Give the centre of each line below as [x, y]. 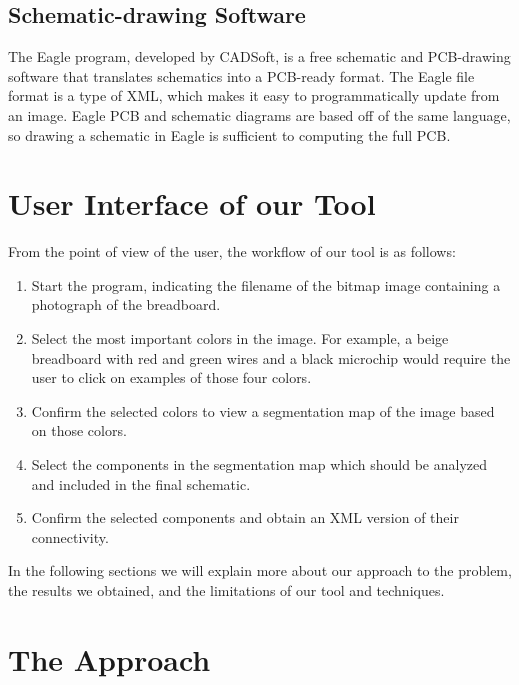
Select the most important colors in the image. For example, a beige [240, 338]
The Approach [109, 658]
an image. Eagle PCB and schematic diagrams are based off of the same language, [259, 114]
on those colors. [79, 430]
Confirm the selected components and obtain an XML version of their [245, 517]
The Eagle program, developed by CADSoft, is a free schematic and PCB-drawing [259, 56]
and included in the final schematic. [141, 483]
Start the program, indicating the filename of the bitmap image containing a [266, 284]
